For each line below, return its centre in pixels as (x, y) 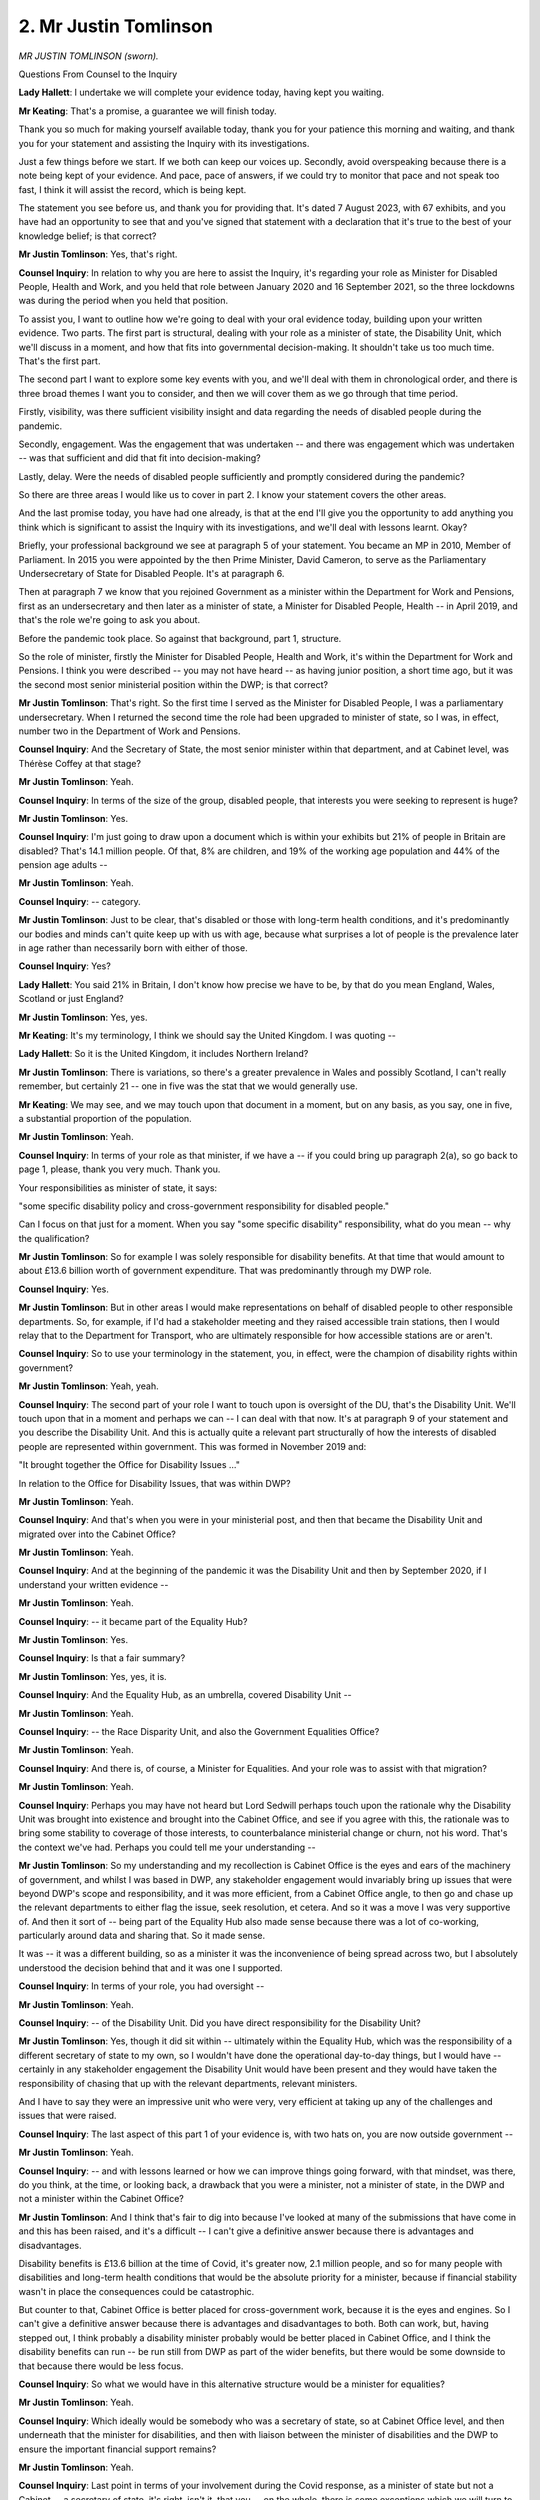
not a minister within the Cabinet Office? (101, 2199)
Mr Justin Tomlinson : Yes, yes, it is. (92, 1676)
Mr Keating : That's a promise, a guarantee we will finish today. (147, 111)
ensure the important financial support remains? (117, 2449)
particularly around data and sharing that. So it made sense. (142, 1936)
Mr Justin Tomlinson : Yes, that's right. (98, 254)
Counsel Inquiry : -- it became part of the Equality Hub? (133, 1621)
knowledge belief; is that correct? (87, 236)
